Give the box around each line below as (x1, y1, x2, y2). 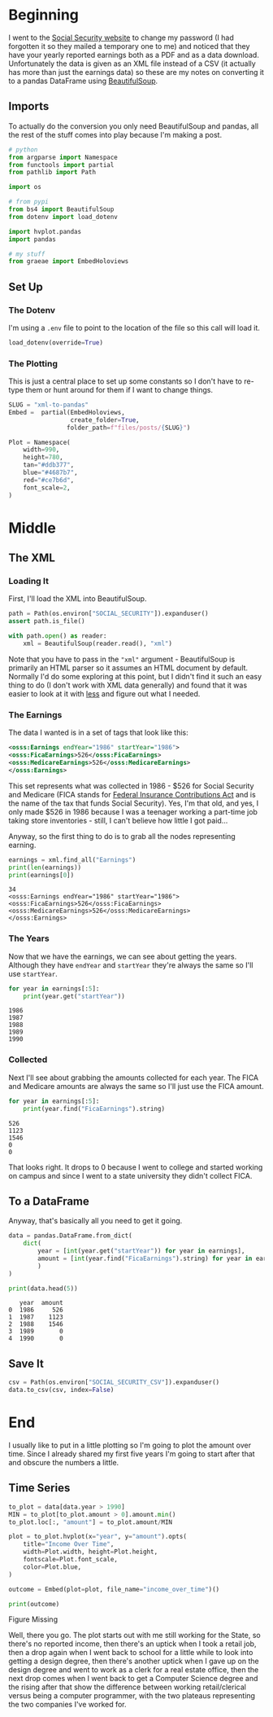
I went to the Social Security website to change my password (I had (8, 33, 234, 42)
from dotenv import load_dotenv (8, 213, 118, 221)
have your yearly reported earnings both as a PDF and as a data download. (8, 50, 260, 59)
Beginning (8, 6, 80, 24)
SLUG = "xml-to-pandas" (8, 401, 89, 409)
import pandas (8, 235, 57, 244)
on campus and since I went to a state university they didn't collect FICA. (8, 1170, 253, 1180)
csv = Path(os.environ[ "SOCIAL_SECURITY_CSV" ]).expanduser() (8, 1378, 220, 1386)
